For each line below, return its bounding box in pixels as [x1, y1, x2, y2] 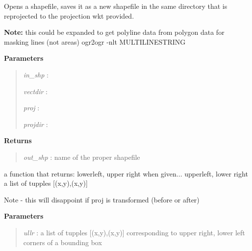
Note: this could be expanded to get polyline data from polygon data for [4, 27, 225, 37]
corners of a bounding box [23, 237, 102, 247]
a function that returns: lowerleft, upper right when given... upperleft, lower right [4, 168, 248, 178]
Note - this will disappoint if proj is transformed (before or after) [4, 194, 200, 204]
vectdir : [23, 86, 48, 96]
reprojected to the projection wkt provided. [4, 10, 134, 21]
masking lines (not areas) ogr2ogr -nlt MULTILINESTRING [4, 36, 186, 47]
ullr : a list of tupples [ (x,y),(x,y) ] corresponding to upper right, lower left [23, 227, 245, 237]
